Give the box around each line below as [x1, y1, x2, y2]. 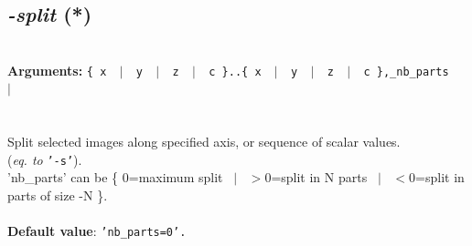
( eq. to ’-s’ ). [7, 149, 82, 169]
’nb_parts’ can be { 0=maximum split [7, 168, 223, 187]
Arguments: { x [7, 60, 107, 79]
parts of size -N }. [7, 186, 108, 205]
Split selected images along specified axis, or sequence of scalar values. [7, 132, 401, 151]
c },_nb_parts [363, 65, 449, 78]
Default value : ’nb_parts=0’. [7, 221, 187, 241]
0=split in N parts [264, 168, 368, 187]
